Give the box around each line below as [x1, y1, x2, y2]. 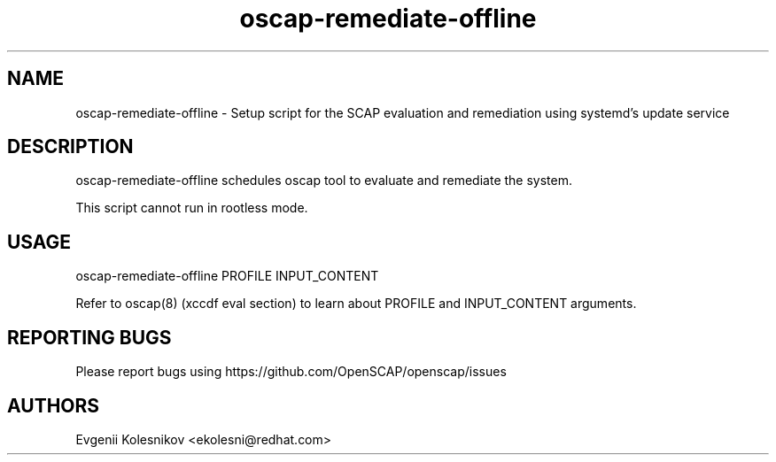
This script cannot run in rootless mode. [75, 200, 308, 216]
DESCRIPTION [7, 135, 134, 158]
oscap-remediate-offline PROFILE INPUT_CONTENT [75, 268, 379, 284]
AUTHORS [7, 394, 100, 417]
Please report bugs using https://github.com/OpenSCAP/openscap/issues [75, 364, 507, 380]
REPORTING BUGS [7, 326, 172, 349]
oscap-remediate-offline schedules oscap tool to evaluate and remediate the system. [75, 173, 572, 189]
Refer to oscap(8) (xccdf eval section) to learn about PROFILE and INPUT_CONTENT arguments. [75, 296, 637, 312]
